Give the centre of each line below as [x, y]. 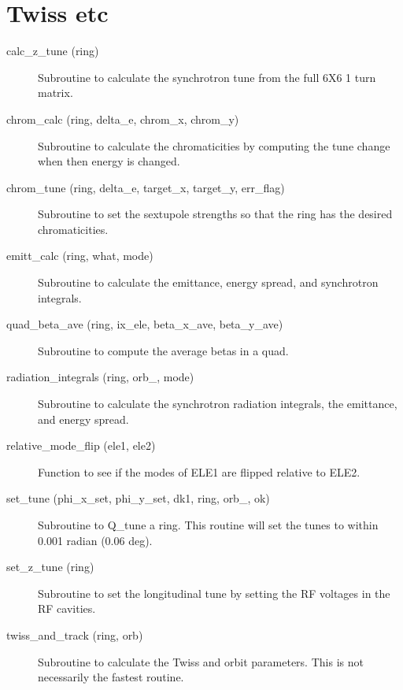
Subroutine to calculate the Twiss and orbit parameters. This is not [201, 661]
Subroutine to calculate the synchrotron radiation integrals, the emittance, [218, 404]
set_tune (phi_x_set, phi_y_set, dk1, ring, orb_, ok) [138, 498]
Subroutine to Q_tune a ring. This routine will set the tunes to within [208, 525]
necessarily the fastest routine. [111, 677]
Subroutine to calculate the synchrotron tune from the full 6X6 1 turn [207, 77]
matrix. [55, 93]
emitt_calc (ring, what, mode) [80, 256]
